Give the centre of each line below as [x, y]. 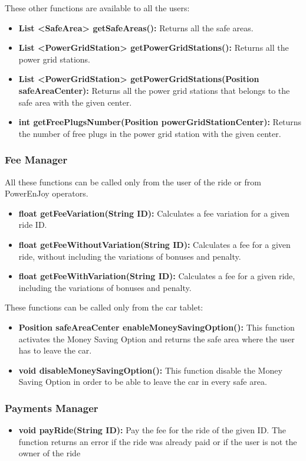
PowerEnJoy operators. [47, 193]
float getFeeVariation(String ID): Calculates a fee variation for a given [154, 213]
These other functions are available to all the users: [97, 8]
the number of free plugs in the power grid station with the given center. [150, 133]
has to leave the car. [55, 350]
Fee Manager [36, 160]
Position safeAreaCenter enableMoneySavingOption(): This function [157, 327]
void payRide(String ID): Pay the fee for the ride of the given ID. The [152, 430]
